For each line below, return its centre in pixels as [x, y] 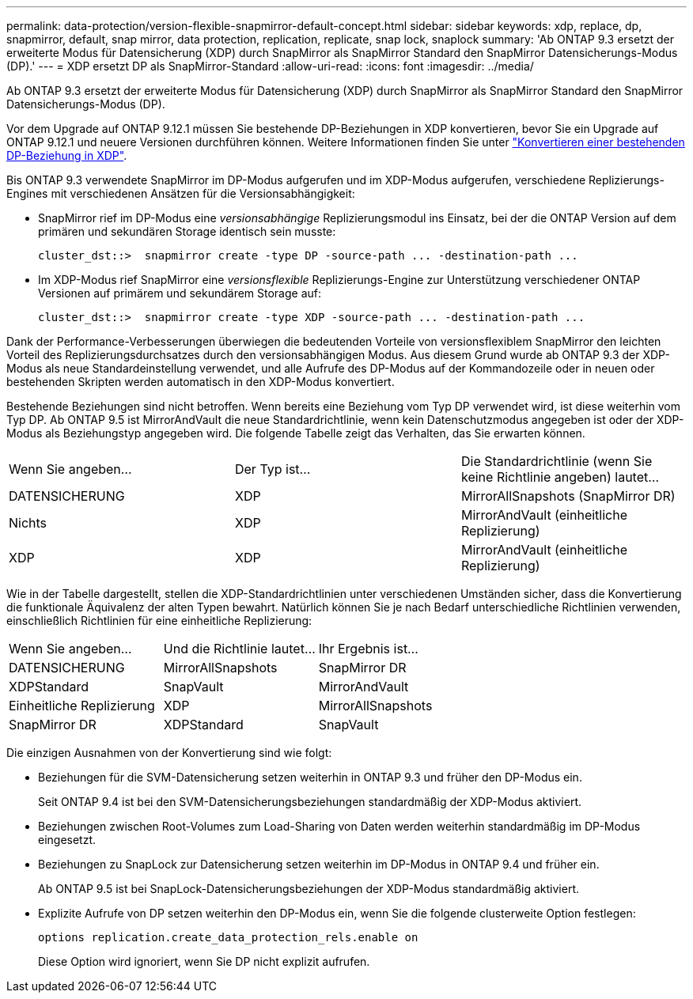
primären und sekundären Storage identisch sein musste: [187, 231]
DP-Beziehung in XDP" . [67, 155]
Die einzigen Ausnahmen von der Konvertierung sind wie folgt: [169, 753]
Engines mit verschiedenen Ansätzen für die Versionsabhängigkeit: [181, 193]
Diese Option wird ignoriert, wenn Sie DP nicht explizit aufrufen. [204, 961]
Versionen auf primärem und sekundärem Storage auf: [180, 293]
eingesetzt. [67, 840]
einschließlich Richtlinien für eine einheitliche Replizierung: [159, 621]
